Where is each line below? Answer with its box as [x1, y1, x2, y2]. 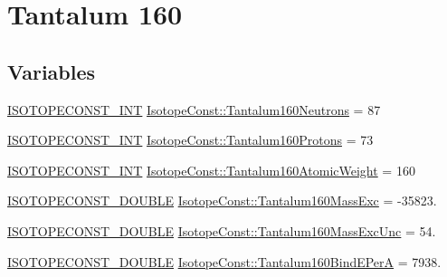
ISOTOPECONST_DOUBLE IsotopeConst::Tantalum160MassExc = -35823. [7, 191, 437, 210]
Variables [7, 57, 96, 85]
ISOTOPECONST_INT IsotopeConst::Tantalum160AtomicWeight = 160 [7, 160, 415, 179]
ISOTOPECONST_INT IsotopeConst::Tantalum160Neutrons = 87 [7, 100, 381, 119]
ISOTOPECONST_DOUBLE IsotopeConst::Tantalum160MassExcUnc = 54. [7, 221, 436, 240]
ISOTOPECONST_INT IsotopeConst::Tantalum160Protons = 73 [7, 130, 374, 149]
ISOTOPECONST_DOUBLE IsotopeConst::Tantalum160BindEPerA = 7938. [7, 252, 442, 271]
